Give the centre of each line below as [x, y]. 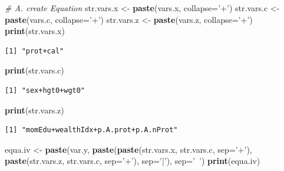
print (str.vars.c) [34, 70]
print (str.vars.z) [34, 110]
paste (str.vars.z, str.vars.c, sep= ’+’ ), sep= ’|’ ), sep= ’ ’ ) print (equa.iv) [133, 161]
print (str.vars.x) [35, 31]
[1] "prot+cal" [34, 51]
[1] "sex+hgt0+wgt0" [45, 90]
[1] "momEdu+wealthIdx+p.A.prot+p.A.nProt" [91, 130]
